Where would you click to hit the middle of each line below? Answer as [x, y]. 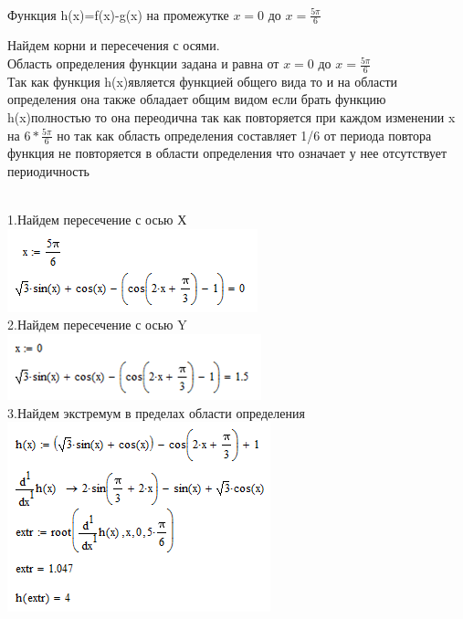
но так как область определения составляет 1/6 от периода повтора [244, 135]
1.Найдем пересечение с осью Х [97, 220]
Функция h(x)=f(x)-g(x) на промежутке [118, 14]
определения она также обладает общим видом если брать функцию [197, 99]
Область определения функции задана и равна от [143, 63]
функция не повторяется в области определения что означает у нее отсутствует [227, 153]
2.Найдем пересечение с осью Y [97, 325]
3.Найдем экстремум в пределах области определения [156, 412]
